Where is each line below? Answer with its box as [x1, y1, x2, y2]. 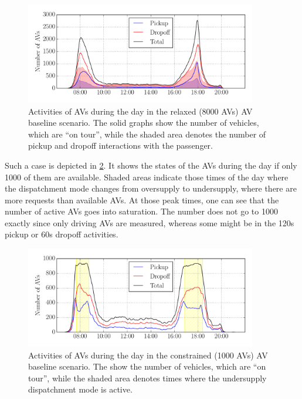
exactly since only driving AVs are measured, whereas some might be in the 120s [5, 216, 294, 229]
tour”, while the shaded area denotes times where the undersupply [28, 371, 267, 384]
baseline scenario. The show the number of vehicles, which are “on [28, 360, 266, 373]
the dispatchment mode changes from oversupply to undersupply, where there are [5, 182, 297, 195]
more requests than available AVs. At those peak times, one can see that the [5, 193, 279, 206]
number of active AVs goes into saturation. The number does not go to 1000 [5, 205, 278, 217]
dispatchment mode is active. [28, 383, 133, 395]
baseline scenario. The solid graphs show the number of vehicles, [28, 116, 259, 129]
